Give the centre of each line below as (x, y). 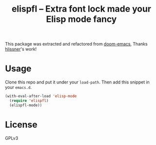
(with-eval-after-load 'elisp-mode (41, 96)
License (21, 124)
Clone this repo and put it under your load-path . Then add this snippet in (78, 82)
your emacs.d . (18, 87)
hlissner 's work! (21, 49)
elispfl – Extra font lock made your (81, 9)
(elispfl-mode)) (26, 105)
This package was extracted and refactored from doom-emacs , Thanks (76, 44)
